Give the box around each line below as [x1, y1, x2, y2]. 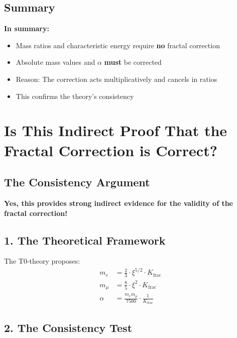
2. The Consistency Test [4, 319, 133, 335]
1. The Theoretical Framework [4, 232, 166, 248]
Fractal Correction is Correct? [4, 140, 217, 160]
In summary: [4, 23, 49, 34]
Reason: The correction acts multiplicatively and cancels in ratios [16, 73, 217, 84]
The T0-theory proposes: [4, 256, 80, 266]
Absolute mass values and [16, 57, 95, 67]
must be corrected [104, 57, 162, 67]
